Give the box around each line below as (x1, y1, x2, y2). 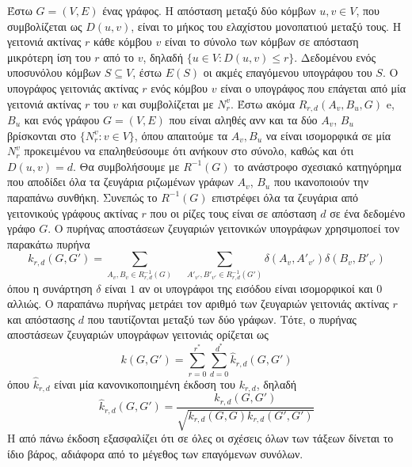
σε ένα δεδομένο (330, 204, 406, 221)
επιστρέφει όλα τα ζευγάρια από (212, 188, 359, 205)
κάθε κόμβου (93, 33, 152, 50)
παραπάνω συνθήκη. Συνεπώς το (7, 188, 158, 205)
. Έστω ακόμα (230, 95, 295, 112)
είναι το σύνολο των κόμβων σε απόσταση (164, 33, 359, 50)
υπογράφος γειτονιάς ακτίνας (7, 79, 139, 96)
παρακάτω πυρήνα (7, 235, 90, 252)
